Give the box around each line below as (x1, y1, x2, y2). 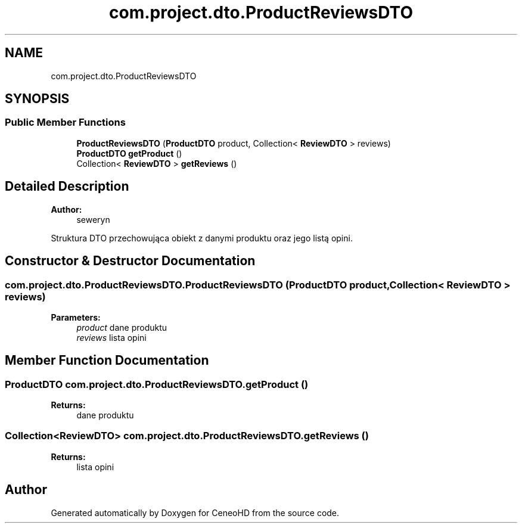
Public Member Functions (5, 116, 126, 129)
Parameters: (51, 312, 101, 322)
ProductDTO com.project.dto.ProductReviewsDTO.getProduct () (5, 378, 309, 390)
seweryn (76, 214, 110, 225)
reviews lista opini (76, 332, 147, 343)
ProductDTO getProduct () (76, 148, 182, 159)
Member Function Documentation (5, 353, 209, 368)
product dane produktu (76, 322, 167, 333)
